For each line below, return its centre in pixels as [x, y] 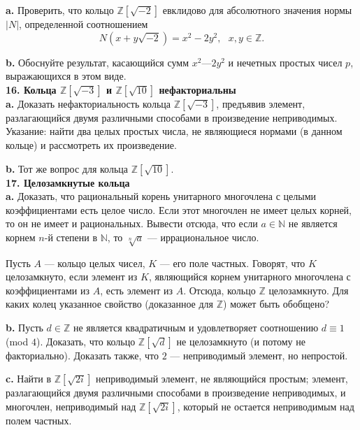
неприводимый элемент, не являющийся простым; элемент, [222, 379]
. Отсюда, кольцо [219, 290]
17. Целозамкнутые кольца [68, 182]
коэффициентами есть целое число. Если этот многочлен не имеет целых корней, [179, 209]
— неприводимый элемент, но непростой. [259, 355]
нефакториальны [197, 89]
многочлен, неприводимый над [71, 406]
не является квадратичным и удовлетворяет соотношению [196, 328]
